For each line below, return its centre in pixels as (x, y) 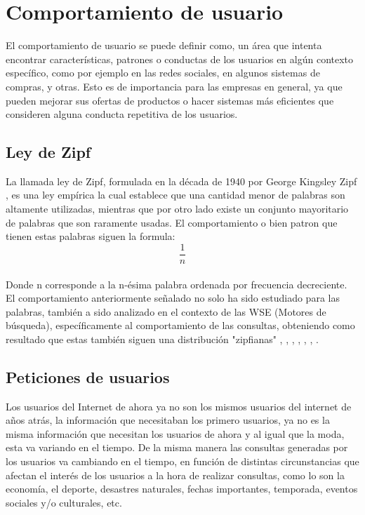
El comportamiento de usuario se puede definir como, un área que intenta (164, 45)
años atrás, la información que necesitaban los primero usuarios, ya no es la (168, 420)
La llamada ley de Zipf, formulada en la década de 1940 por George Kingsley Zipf (181, 181)
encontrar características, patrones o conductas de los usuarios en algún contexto (180, 59)
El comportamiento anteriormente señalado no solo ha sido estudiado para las (173, 298)
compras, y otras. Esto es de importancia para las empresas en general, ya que (174, 86)
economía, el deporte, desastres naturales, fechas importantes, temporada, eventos (182, 489)
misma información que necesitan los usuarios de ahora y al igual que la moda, (175, 433)
